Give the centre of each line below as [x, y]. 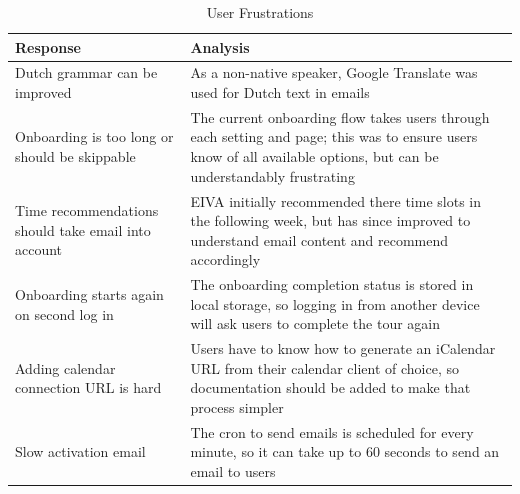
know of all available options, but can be [314, 156]
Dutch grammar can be [86, 72]
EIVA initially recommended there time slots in [335, 200]
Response [48, 46]
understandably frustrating [272, 175]
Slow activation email [80, 451]
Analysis [220, 46]
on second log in [64, 313]
